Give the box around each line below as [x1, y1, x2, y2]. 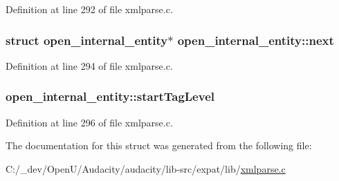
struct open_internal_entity [6, 31, 168, 48]
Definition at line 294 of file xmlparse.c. [6, 58, 173, 73]
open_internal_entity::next [177, 31, 334, 48]
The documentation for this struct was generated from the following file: [6, 138, 312, 153]
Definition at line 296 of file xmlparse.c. [6, 115, 173, 129]
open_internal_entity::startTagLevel [6, 88, 214, 105]
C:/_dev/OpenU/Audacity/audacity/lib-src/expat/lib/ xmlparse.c [6, 161, 286, 175]
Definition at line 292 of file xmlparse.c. [6, 2, 173, 16]
